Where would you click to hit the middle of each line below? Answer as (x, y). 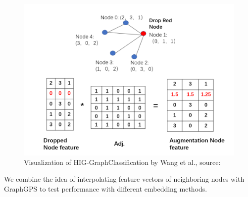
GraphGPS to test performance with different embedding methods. (106, 188)
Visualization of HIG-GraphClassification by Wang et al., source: (122, 162)
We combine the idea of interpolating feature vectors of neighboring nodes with (124, 179)
